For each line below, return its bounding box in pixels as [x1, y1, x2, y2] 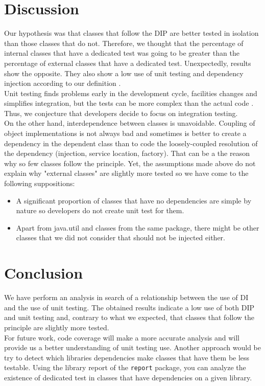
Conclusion [4, 262, 83, 283]
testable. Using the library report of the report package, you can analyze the [4, 362, 246, 373]
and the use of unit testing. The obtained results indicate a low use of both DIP [4, 302, 255, 312]
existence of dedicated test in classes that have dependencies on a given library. [4, 372, 252, 382]
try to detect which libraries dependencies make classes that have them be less [4, 352, 250, 362]
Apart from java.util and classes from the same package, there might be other [16, 222, 259, 233]
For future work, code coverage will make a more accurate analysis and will [4, 332, 239, 343]
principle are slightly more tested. [4, 322, 109, 332]
